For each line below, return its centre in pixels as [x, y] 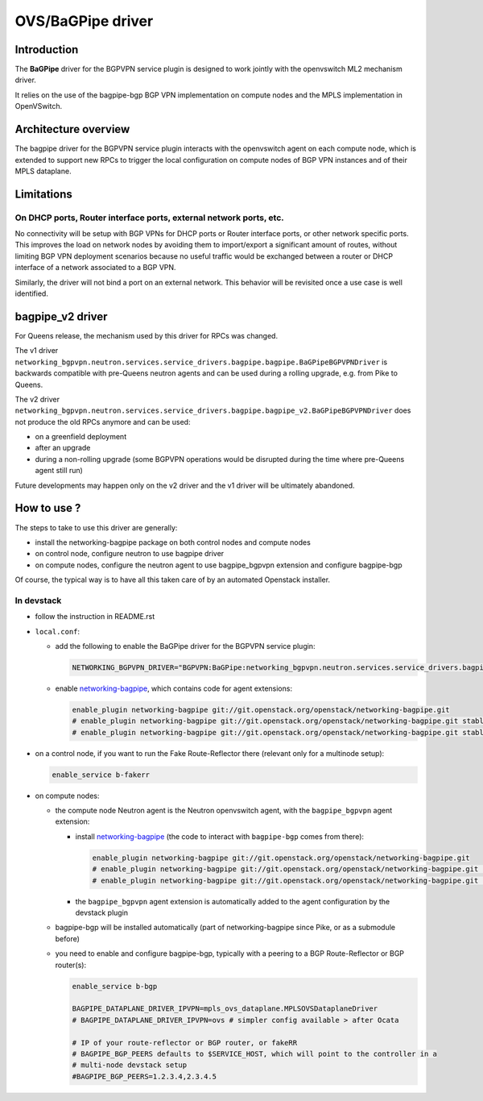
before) [68, 938]
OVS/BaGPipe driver [84, 21]
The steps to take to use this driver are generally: [96, 527]
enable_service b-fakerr [101, 775]
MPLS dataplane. [43, 171]
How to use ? [48, 508]
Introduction [47, 50]
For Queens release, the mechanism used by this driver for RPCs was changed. [146, 335]
